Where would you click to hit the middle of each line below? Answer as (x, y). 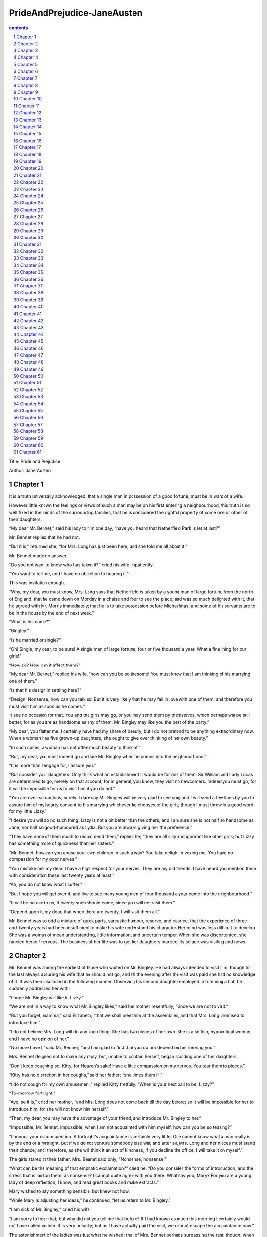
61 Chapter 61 (27, 452)
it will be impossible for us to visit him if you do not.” (62, 788)
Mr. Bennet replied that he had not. (44, 537)
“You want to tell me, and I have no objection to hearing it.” (69, 573)
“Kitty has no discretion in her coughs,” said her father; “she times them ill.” (86, 1075)
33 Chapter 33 (28, 258)
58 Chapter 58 (28, 431)
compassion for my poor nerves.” (43, 859)
